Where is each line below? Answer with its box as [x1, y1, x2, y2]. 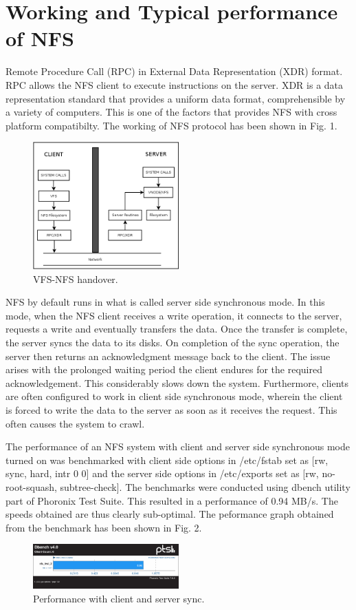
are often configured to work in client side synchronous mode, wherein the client [5, 389, 343, 403]
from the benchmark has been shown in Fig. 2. [5, 520, 202, 534]
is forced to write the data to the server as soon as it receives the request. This [5, 403, 337, 417]
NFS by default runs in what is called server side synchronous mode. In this [5, 295, 325, 309]
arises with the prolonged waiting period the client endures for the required [5, 362, 322, 377]
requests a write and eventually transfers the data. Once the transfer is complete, [5, 322, 348, 336]
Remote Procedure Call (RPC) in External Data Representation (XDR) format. [5, 64, 343, 78]
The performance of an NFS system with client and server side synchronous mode [5, 439, 350, 454]
